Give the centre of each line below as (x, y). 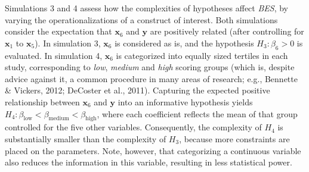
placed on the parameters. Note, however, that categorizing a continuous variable (153, 150)
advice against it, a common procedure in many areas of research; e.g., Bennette (151, 78)
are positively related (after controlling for (227, 31)
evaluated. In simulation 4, (54, 55)
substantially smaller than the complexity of (86, 138)
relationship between (42, 101)
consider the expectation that (58, 31)
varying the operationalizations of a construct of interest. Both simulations (141, 19)
